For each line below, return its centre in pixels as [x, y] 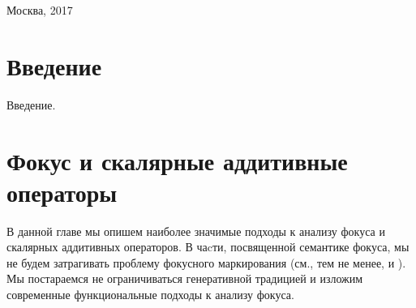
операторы [62, 192]
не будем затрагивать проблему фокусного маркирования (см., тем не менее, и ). [206, 262]
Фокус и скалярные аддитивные [177, 160]
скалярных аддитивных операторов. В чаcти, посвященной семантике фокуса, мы [208, 247]
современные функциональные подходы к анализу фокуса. [150, 294]
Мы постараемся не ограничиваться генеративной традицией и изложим [185, 278]
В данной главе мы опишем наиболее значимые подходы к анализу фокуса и [196, 231]
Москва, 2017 [40, 10]
